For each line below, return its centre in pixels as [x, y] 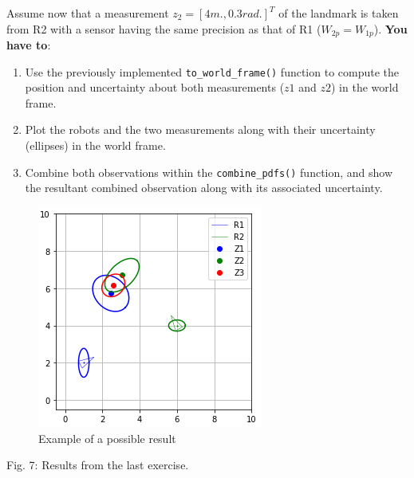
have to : [29, 45]
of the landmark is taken [339, 13]
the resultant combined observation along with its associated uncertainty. [204, 188]
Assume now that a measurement [88, 13]
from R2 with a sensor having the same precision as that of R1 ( [164, 28]
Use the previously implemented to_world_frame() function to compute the [212, 71]
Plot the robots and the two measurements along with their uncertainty [200, 129]
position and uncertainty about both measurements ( [155, 87]
